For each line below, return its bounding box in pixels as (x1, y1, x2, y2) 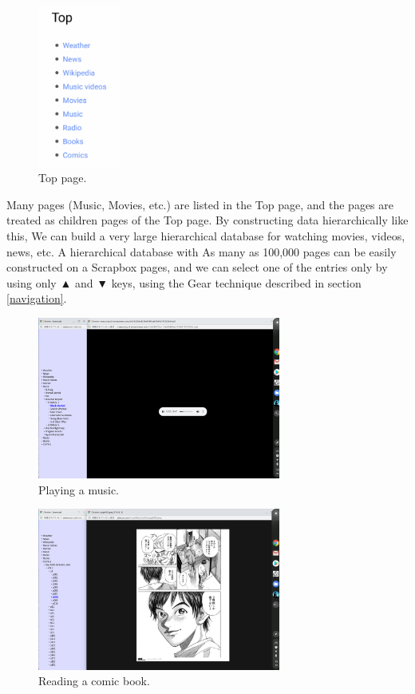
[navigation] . (6, 290, 67, 307)
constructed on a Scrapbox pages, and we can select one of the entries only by (6, 259, 388, 276)
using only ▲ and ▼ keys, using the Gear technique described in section (6, 274, 362, 291)
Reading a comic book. (38, 672, 150, 689)
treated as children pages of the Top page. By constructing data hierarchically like (6, 212, 409, 228)
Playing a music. (38, 481, 119, 498)
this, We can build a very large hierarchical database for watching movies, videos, (6, 227, 405, 244)
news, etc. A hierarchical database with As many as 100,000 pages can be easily (6, 243, 397, 260)
